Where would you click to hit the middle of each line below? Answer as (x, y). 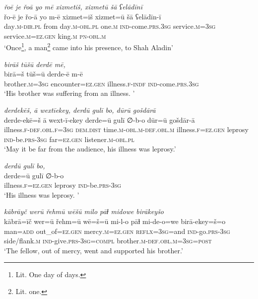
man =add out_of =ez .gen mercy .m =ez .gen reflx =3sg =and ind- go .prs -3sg (117, 231)
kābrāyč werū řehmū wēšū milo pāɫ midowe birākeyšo (84, 211)
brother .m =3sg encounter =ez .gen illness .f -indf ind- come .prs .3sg (101, 83)
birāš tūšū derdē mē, (35, 64)
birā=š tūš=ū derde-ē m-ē (43, 74)
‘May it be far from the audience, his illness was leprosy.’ (90, 149)
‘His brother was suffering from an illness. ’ (69, 93)
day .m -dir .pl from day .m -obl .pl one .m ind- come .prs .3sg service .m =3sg (110, 26)
